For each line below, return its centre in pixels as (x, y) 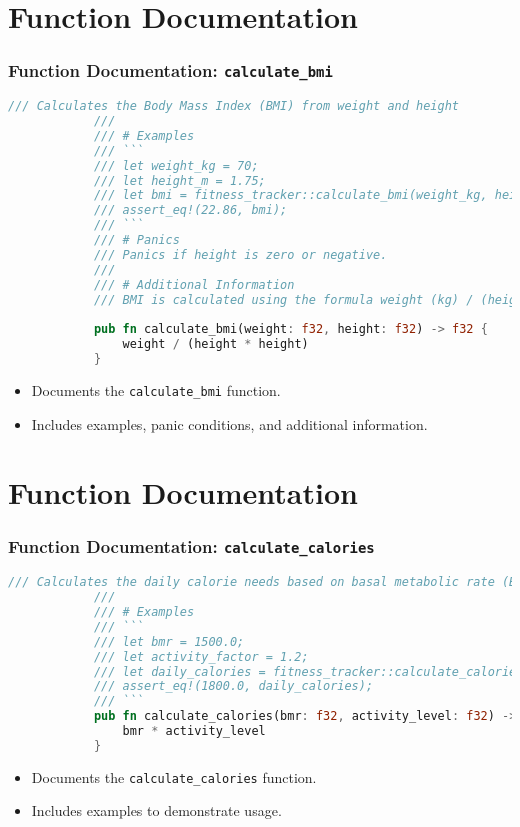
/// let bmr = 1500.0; (169, 641)
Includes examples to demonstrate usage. (156, 810)
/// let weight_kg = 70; (176, 165)
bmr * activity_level (194, 731)
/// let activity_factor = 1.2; (201, 656)
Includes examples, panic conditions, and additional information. (229, 423)
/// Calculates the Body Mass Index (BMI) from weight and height (234, 106)
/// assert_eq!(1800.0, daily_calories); (233, 686)
